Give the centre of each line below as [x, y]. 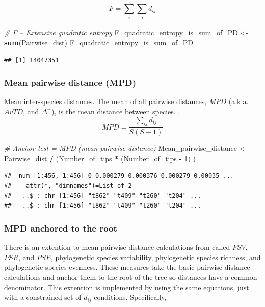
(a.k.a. [238, 101]
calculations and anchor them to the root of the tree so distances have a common [131, 277]
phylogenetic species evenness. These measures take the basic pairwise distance [127, 267]
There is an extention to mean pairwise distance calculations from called [117, 247]
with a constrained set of [43, 297]
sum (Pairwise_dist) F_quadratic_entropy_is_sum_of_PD [99, 42]
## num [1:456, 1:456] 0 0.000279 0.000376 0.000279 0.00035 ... [119, 176]
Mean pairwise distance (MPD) [70, 82]
